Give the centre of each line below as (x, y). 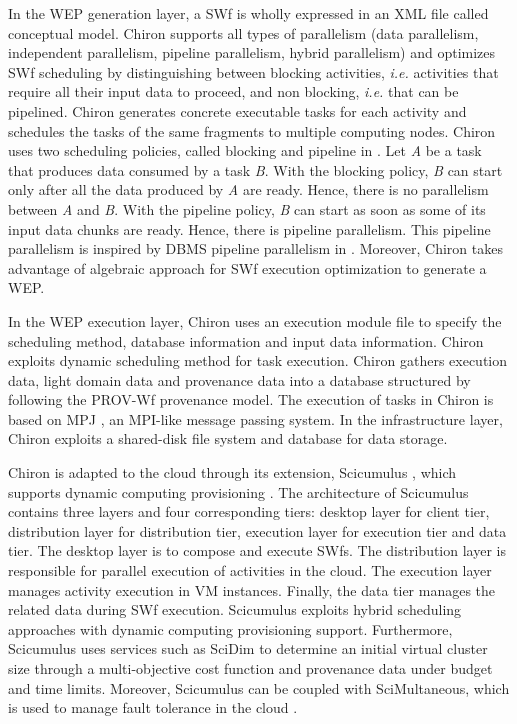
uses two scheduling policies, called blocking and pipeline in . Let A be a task (245, 150)
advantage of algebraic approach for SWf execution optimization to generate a (247, 267)
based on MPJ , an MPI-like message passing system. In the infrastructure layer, (255, 418)
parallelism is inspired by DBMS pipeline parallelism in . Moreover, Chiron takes (255, 248)
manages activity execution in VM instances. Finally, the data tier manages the (252, 589)
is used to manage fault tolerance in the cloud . (153, 707)
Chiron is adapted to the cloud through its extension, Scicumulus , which (232, 472)
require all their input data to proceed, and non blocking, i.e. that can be (233, 91)
